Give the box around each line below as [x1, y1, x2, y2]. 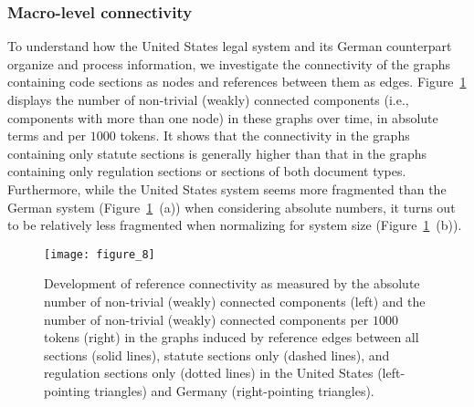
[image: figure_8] [44, 247, 155, 261]
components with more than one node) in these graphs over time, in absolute [7, 108, 438, 127]
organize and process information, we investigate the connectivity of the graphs [7, 54, 451, 73]
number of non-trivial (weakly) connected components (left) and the [44, 292, 426, 310]
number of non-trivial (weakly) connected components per [44, 309, 369, 329]
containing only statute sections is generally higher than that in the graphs [7, 143, 427, 162]
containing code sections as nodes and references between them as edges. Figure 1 [7, 72, 467, 91]
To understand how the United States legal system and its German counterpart [7, 37, 452, 56]
